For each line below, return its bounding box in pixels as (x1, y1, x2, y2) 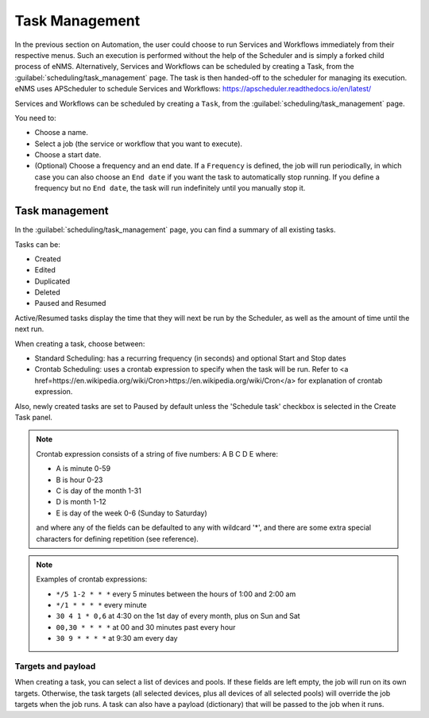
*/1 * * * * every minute (56, 600, 147, 610)
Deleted (34, 288, 60, 297)
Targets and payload (14, 661, 96, 672)
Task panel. (14, 413, 53, 422)
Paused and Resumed (34, 299, 106, 308)
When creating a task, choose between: (14, 338, 145, 349)
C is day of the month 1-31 (56, 485, 142, 496)
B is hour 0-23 (56, 475, 103, 484)
